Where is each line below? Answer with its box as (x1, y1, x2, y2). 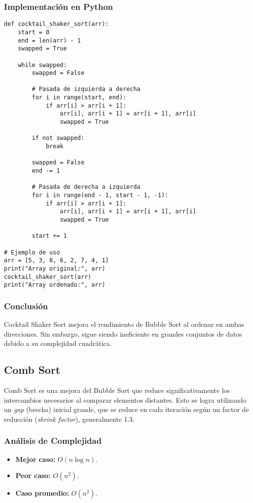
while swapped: (18, 61, 67, 69)
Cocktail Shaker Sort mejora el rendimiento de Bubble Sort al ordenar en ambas (4, 319, 244, 329)
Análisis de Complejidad (4, 434, 102, 447)
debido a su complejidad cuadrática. (4, 338, 112, 348)
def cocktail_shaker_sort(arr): (4, 21, 109, 28)
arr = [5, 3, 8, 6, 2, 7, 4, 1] (4, 257, 109, 264)
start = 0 (18, 28, 50, 36)
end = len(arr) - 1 (18, 37, 81, 44)
